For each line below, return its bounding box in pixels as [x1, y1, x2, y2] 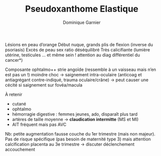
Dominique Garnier [63, 19, 101, 25]
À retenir [5, 91, 23, 97]
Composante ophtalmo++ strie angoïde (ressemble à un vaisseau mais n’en [5, 67, 157, 72]
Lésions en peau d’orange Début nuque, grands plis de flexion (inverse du [5, 41, 153, 47]
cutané [12, 101, 27, 106]
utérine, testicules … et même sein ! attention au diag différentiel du [5, 52, 140, 58]
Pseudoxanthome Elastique [25, 3, 139, 15]
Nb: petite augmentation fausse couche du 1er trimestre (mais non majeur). [5, 131, 156, 137]
